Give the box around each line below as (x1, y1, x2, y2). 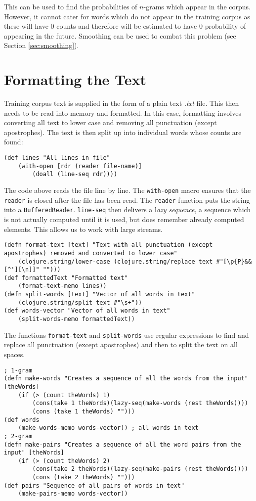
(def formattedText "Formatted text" (4, 274, 128, 281)
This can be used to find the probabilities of (4, 1, 137, 11)
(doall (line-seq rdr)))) (32, 171, 118, 178)
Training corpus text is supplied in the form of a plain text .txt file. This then (4, 98, 239, 108)
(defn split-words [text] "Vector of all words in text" (4, 291, 195, 298)
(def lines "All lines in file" (4, 154, 110, 162)
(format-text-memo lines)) (18, 282, 107, 290)
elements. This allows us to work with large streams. (4, 224, 163, 234)
